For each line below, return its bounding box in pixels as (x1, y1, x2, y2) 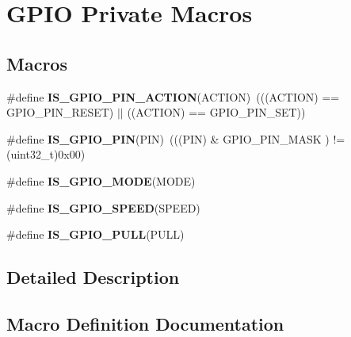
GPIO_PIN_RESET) (6, 104, 114, 121)
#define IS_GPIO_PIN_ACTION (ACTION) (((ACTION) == (6, 88, 340, 105)
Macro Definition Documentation (6, 311, 284, 335)
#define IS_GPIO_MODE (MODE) (6, 172, 196, 189)
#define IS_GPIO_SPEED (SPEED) (6, 199, 200, 216)
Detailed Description (6, 265, 180, 289)
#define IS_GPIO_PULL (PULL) (6, 226, 185, 243)
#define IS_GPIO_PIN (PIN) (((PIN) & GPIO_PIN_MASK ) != (6, 130, 345, 147)
